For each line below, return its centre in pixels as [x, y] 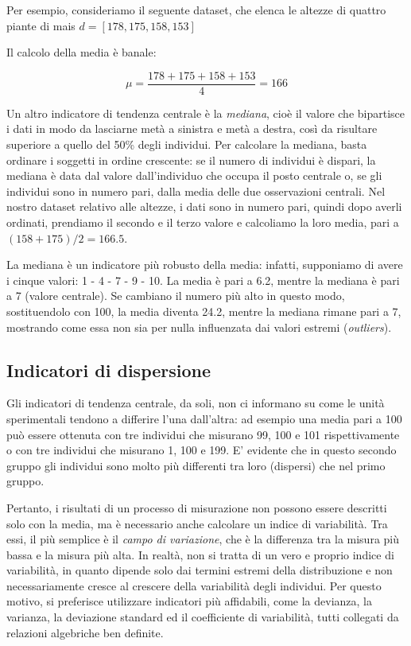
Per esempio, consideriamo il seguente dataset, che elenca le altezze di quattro [196, 10]
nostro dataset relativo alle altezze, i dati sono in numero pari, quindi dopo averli [204, 206]
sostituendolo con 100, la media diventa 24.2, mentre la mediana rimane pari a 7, [204, 311]
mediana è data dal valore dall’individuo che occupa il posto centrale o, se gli [194, 175]
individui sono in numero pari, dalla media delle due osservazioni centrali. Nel [196, 191]
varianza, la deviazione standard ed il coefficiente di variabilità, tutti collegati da [203, 617]
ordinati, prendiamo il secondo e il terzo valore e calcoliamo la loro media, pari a [203, 222]
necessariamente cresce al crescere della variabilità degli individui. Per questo [194, 585]
